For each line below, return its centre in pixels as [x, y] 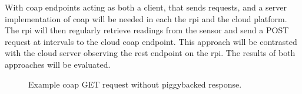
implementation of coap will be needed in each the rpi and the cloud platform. [146, 18]
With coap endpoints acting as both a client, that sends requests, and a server [146, 7]
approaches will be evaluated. [58, 64]
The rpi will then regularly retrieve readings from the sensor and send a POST [147, 30]
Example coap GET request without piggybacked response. [135, 84]
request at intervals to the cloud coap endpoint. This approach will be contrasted [151, 41]
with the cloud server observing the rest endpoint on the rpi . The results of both [150, 53]
